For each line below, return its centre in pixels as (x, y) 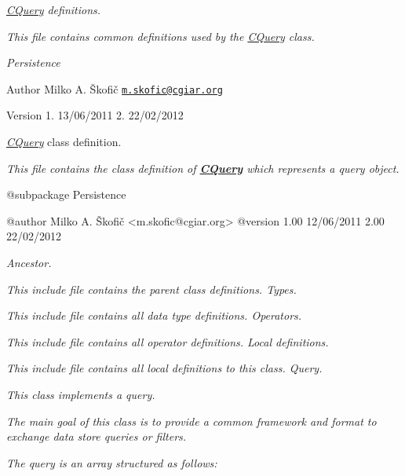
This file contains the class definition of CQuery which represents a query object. (203, 168)
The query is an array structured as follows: (112, 462)
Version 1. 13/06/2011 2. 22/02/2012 (95, 115)
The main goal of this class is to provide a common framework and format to (192, 421)
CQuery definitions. (54, 9)
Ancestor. (29, 262)
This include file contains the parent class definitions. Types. (151, 289)
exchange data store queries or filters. (97, 436)
